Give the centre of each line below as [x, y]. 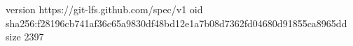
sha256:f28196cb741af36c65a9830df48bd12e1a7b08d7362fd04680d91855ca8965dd [176, 23]
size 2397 [25, 37]
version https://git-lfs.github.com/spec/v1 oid [104, 9]
